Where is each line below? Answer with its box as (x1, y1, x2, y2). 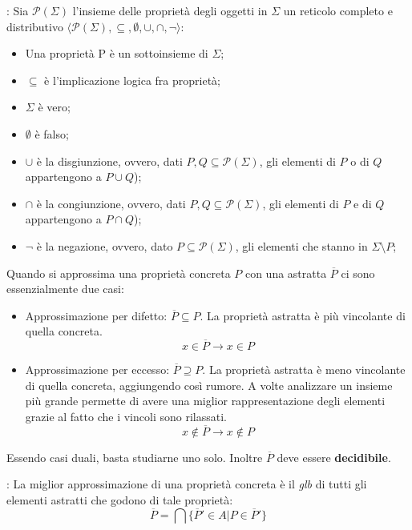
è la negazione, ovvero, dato (36, 237, 173, 254)
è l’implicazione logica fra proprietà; (44, 71, 220, 88)
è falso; (34, 125, 69, 142)
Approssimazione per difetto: (25, 307, 168, 323)
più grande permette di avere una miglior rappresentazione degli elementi (25, 392, 386, 409)
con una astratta (244, 264, 327, 281)
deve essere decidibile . (277, 448, 391, 465)
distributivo (6, 18, 63, 34)
